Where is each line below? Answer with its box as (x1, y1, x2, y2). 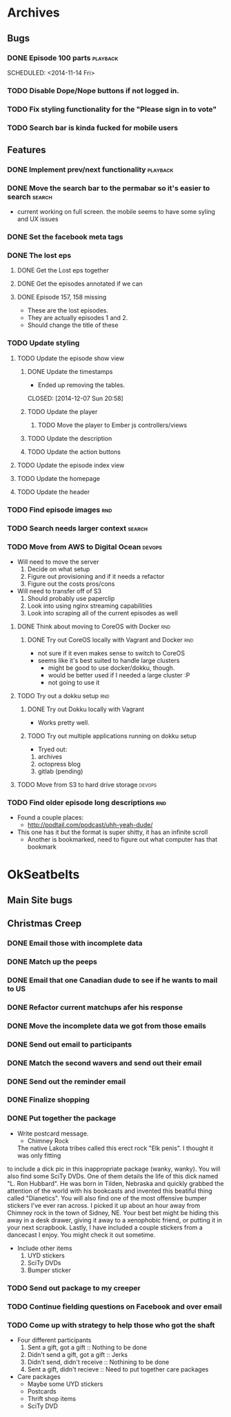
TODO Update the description (27, 434, 112, 442)
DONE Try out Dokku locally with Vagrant (27, 705, 145, 713)
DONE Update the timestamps (27, 367, 113, 375)
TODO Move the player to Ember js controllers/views (37, 421, 188, 429)
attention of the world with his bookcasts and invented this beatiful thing (7, 1187, 212, 1195)
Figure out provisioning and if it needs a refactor (27, 572, 165, 580)
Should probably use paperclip (27, 594, 115, 602)
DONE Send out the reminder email (7, 1076, 126, 1086)
